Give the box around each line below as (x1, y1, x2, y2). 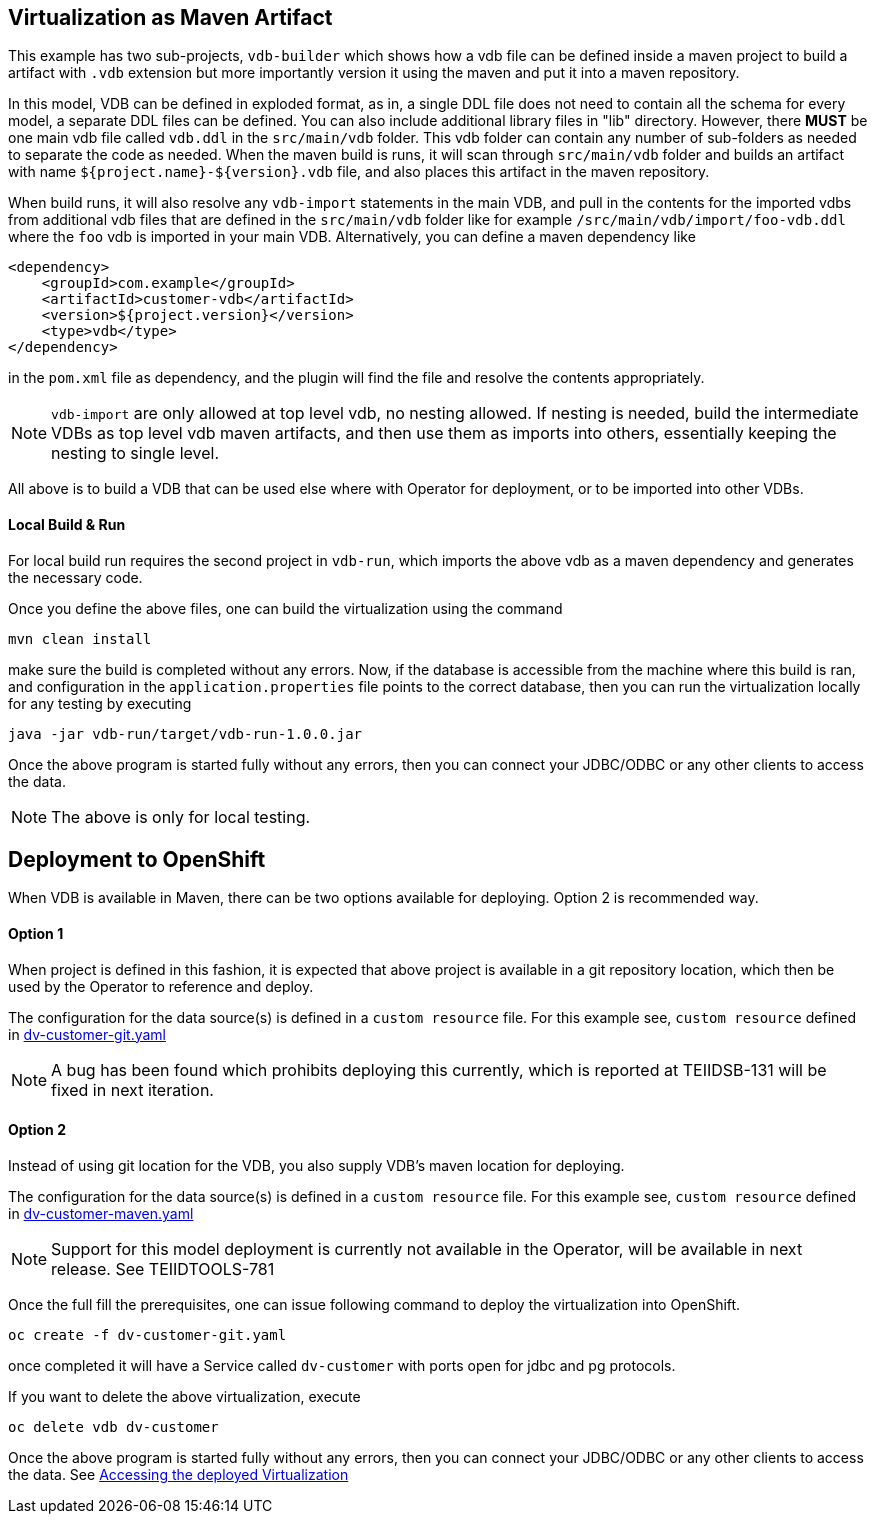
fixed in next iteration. (51, 1079, 214, 1100)
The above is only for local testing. (51, 806, 311, 827)
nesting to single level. (51, 443, 220, 464)
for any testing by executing (8, 694, 192, 712)
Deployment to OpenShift (8, 847, 266, 873)
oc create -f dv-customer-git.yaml (8, 1326, 287, 1343)
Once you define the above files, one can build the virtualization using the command (8, 599, 563, 617)
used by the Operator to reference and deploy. (8, 977, 314, 995)
